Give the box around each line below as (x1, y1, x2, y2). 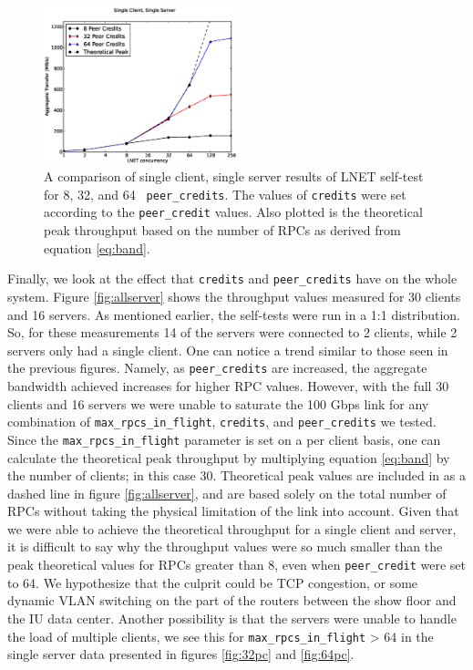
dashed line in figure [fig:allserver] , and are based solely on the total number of (7, 483, 447, 502)
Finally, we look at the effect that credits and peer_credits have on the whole (7, 269, 458, 288)
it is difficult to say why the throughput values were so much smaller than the (7, 537, 443, 556)
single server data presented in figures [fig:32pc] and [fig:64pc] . (7, 644, 355, 664)
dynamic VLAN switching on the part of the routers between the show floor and (7, 591, 457, 610)
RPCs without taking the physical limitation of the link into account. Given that (7, 501, 459, 521)
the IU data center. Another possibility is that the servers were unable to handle (7, 608, 457, 627)
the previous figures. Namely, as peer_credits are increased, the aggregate (7, 358, 427, 377)
